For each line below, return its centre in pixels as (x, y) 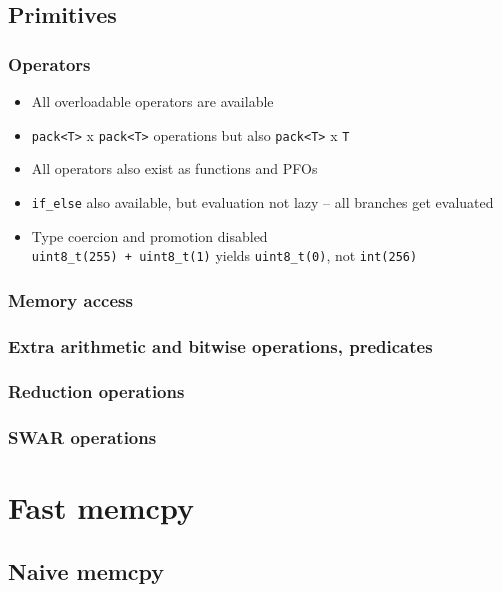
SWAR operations (82, 437)
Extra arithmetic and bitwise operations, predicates (220, 345)
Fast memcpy (101, 507)
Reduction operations (96, 391)
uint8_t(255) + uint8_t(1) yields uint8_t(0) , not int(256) (224, 255)
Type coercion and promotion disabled (149, 235)
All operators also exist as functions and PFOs (174, 168)
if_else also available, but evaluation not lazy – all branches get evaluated (262, 201)
